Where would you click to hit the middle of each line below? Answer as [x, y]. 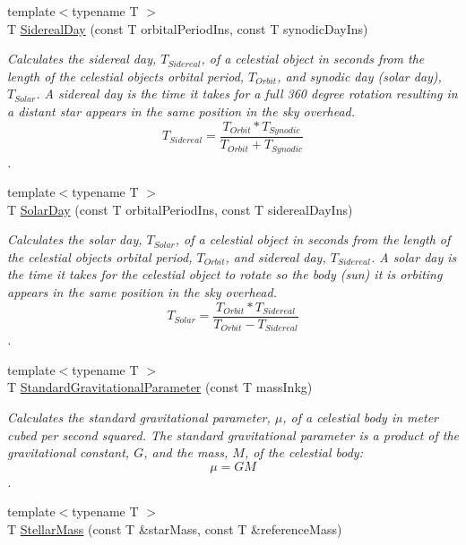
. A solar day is [414, 256]
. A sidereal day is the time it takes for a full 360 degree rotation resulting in [247, 94]
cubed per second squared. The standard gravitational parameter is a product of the [233, 434]
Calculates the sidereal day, [82, 59]
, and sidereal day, [276, 256]
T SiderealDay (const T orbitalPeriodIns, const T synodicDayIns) [188, 28]
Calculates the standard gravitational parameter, [139, 417]
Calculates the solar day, [75, 239]
